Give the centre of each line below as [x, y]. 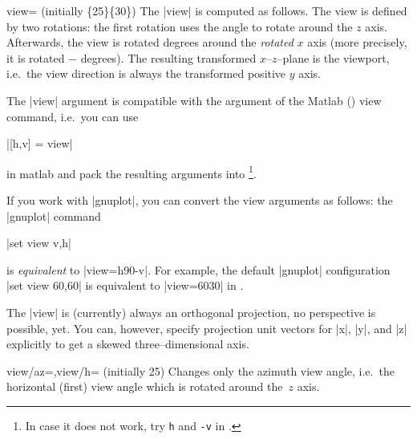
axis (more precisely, [357, 42]
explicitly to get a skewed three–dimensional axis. [128, 344]
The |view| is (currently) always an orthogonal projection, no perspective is [191, 312]
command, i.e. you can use [73, 116]
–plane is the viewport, [333, 57]
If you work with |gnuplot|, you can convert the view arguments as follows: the [200, 200]
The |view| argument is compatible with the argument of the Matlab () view [194, 100]
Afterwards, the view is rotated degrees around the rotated [150, 42]
